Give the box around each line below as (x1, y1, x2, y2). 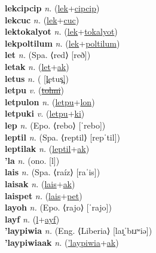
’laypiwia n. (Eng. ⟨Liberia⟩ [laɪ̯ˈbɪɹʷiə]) (5, 224, 152, 237)
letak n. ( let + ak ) (5, 60, 69, 72)
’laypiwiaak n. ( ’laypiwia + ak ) (5, 236, 119, 248)
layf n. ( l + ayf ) (5, 212, 60, 225)
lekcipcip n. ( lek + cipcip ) (5, 2, 100, 14)
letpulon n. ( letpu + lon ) (5, 95, 95, 108)
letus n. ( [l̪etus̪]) (5, 72, 69, 84)
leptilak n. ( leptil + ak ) (5, 142, 90, 155)
